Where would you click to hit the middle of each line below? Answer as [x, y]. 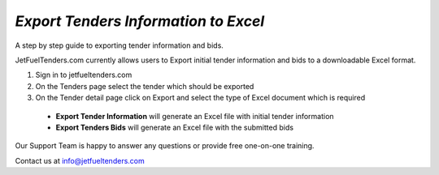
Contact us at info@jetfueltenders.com [80, 160]
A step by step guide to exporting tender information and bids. [119, 45]
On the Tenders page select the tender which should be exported [145, 86]
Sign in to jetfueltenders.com [84, 75]
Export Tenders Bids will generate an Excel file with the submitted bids [175, 127]
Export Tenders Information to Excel [139, 21]
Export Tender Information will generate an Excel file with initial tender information [195, 116]
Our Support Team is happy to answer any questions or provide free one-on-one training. [165, 146]
